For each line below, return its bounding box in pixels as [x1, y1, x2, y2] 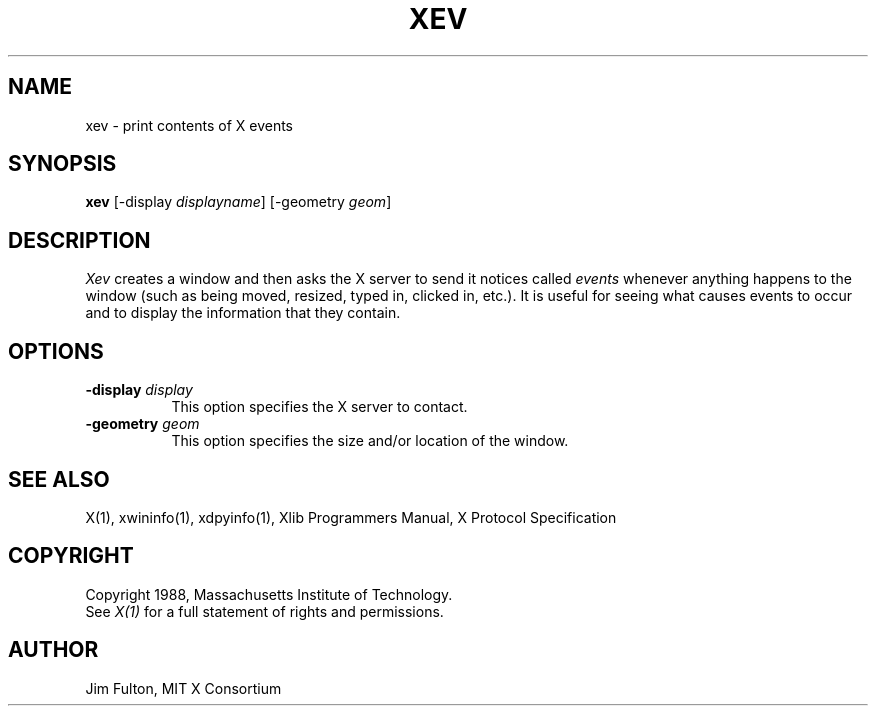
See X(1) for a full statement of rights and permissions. [85, 602, 444, 620]
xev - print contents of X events [85, 116, 294, 134]
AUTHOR [8, 637, 99, 663]
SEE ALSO [8, 466, 110, 492]
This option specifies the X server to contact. [171, 398, 468, 416]
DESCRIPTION [8, 227, 151, 253]
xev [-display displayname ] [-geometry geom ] [85, 193, 392, 211]
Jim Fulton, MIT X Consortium [85, 679, 282, 697]
